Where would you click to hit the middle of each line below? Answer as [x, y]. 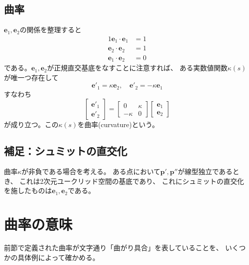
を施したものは [28, 190]
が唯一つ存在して [31, 77]
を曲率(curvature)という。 [118, 124]
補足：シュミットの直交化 [66, 151]
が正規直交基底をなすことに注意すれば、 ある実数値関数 [137, 68]
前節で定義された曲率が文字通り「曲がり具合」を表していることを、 [113, 248]
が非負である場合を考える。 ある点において [91, 171]
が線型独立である [205, 171]
